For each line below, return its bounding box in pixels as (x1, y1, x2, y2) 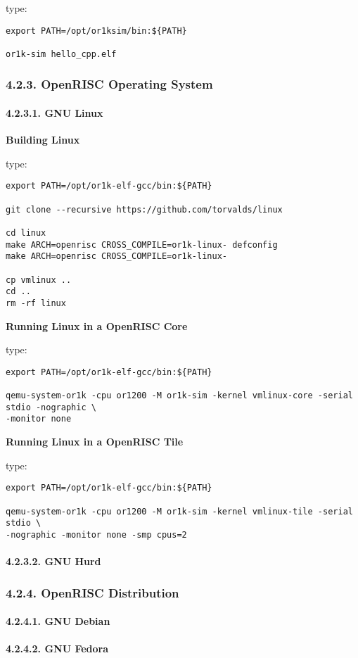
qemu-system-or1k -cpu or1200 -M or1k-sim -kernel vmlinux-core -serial (6, 391, 353, 401)
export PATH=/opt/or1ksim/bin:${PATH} (6, 25, 187, 36)
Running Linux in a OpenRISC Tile (6, 434, 184, 449)
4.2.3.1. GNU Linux (6, 106, 103, 120)
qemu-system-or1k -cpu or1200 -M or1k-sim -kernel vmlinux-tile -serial (6, 506, 353, 517)
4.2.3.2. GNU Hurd (6, 554, 101, 569)
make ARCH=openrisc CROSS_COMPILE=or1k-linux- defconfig (6, 239, 278, 250)
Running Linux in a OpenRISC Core (6, 318, 188, 333)
